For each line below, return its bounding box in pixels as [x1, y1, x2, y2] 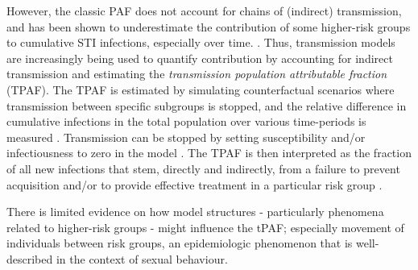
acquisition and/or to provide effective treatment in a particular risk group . [6, 176, 383, 193]
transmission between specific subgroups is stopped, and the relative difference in [6, 97, 407, 114]
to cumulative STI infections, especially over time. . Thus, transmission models [6, 34, 395, 51]
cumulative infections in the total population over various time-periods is [6, 113, 366, 130]
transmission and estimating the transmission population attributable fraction [6, 65, 387, 82]
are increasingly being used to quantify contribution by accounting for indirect [6, 49, 393, 66]
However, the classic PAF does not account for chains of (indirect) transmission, [6, 2, 402, 19]
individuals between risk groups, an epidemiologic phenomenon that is [6, 235, 353, 251]
